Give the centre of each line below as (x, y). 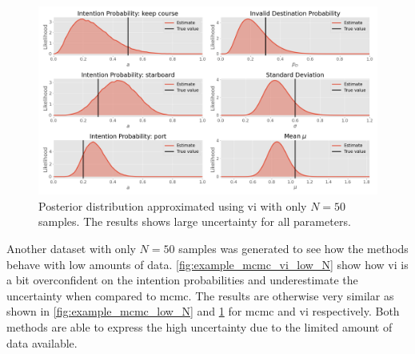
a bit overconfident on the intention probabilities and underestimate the (182, 280)
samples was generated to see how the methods (293, 248)
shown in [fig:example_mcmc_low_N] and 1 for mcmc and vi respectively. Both (203, 311)
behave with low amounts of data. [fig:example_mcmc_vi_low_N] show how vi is (207, 264)
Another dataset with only (71, 248)
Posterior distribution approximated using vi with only (173, 205)
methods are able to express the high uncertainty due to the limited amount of (200, 326)
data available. (42, 342)
